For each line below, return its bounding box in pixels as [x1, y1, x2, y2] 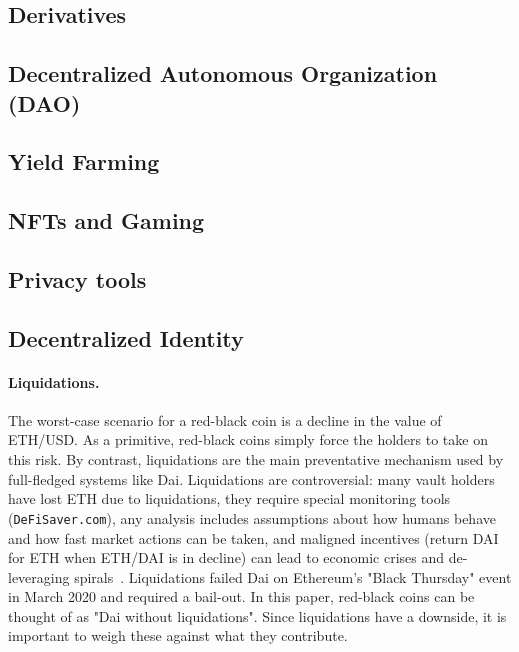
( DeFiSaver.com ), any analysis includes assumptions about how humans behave [8, 507, 496, 528]
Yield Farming [8, 146, 160, 177]
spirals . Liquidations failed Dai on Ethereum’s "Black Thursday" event [74, 566, 512, 587]
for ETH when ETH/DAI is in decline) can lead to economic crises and [8, 547, 445, 568]
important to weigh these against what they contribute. [8, 625, 348, 646]
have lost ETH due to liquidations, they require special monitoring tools [8, 488, 451, 509]
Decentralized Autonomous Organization [8, 58, 438, 89]
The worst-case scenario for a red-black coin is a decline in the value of [8, 409, 442, 430]
